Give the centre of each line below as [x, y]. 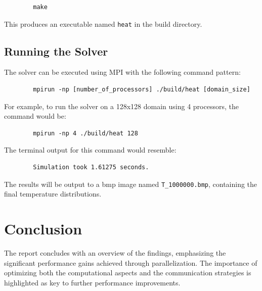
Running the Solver [56, 51]
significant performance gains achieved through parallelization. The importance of [131, 262]
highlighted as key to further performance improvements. [92, 282]
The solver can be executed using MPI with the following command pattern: [122, 72]
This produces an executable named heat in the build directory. [103, 23]
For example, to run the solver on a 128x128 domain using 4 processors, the [121, 106]
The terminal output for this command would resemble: [90, 150]
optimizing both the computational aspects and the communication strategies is [128, 273]
